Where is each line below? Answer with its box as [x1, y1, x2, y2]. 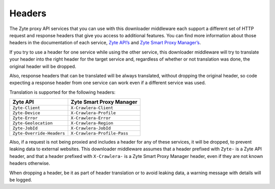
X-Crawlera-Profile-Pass [70, 130, 128, 136]
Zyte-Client [12, 105, 40, 111]
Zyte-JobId [12, 125, 38, 131]
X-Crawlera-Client [70, 105, 114, 111]
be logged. [9, 177, 33, 183]
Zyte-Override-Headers [12, 130, 66, 136]
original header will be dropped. [9, 63, 76, 69]
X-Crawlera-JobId [70, 125, 111, 131]
